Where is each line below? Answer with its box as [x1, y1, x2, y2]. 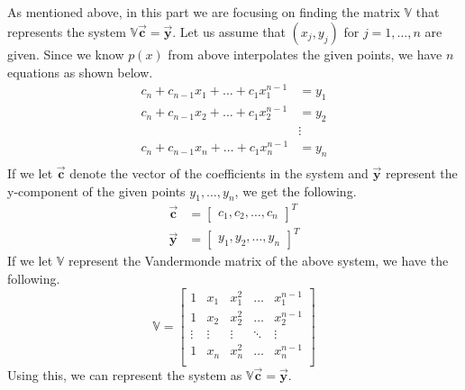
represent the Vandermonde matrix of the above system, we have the [68, 251, 449, 270]
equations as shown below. [7, 62, 153, 81]
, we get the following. [234, 181, 357, 200]
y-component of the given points [7, 181, 186, 200]
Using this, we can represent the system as [7, 365, 242, 384]
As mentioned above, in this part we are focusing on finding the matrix [7, 3, 400, 22]
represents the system [7, 22, 126, 41]
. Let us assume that [172, 22, 286, 41]
